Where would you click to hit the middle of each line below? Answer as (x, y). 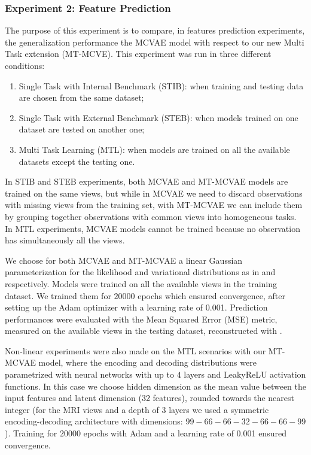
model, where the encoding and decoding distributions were (147, 362)
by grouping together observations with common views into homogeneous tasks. (151, 216)
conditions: (25, 65)
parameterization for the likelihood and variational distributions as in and (140, 272)
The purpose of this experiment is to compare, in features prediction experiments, (155, 30)
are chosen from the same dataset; (81, 97)
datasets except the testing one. (77, 161)
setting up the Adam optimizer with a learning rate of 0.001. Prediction (136, 307)
